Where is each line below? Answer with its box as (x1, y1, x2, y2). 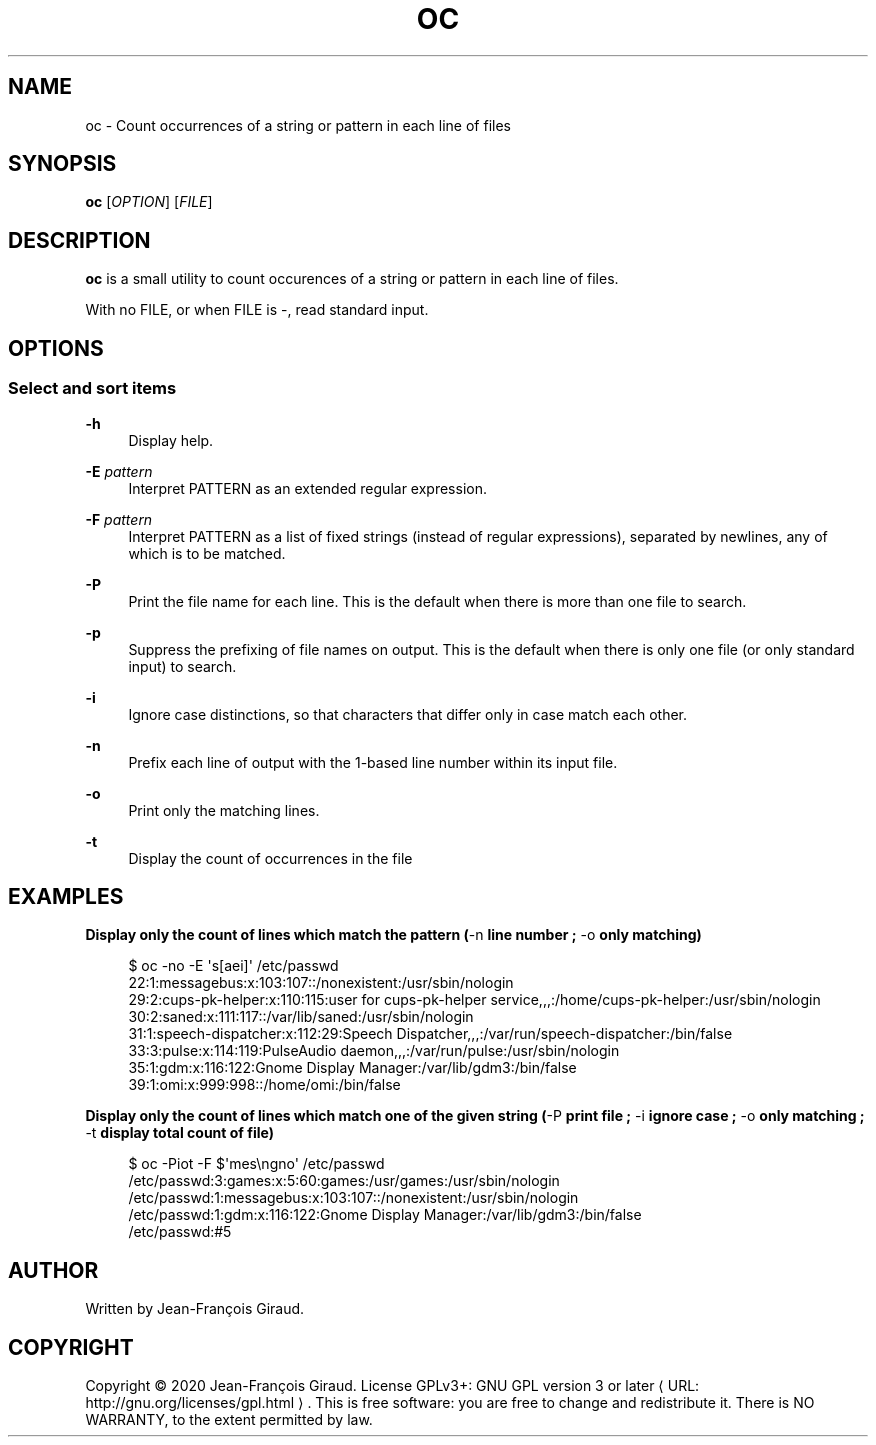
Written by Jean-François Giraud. (85, 1300, 305, 1318)
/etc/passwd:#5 (128, 1223, 232, 1241)
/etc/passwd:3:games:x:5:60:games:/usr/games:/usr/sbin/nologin (128, 1172, 560, 1190)
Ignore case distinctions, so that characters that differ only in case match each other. (128, 705, 688, 723)
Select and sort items (8, 378, 177, 399)
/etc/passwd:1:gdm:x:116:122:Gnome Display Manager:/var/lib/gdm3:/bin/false (128, 1206, 642, 1224)
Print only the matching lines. (128, 801, 320, 819)
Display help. (128, 431, 214, 449)
